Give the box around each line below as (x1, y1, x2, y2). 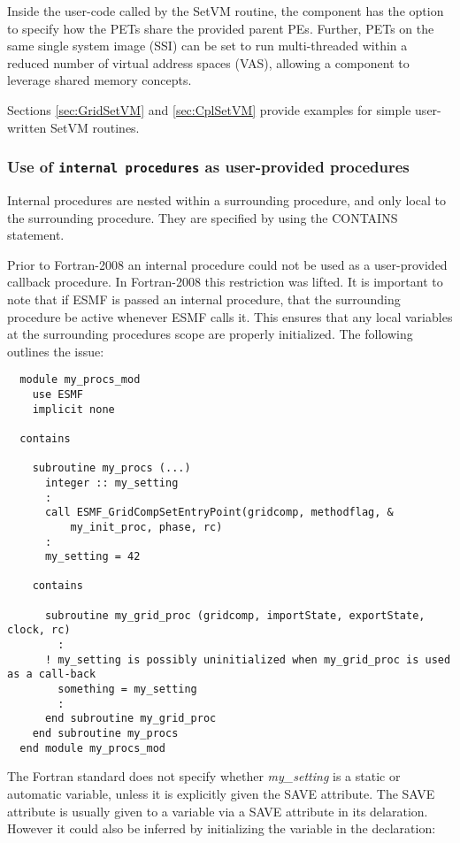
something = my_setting (57, 683, 197, 696)
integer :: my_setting (44, 476, 179, 489)
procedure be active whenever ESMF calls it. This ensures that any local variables (7, 307, 453, 326)
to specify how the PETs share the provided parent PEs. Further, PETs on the (7, 19, 434, 37)
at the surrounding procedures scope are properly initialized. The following (7, 325, 413, 343)
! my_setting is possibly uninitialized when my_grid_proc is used (44, 653, 451, 666)
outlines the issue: (7, 341, 104, 360)
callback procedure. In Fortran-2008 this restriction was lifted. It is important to (7, 272, 443, 291)
